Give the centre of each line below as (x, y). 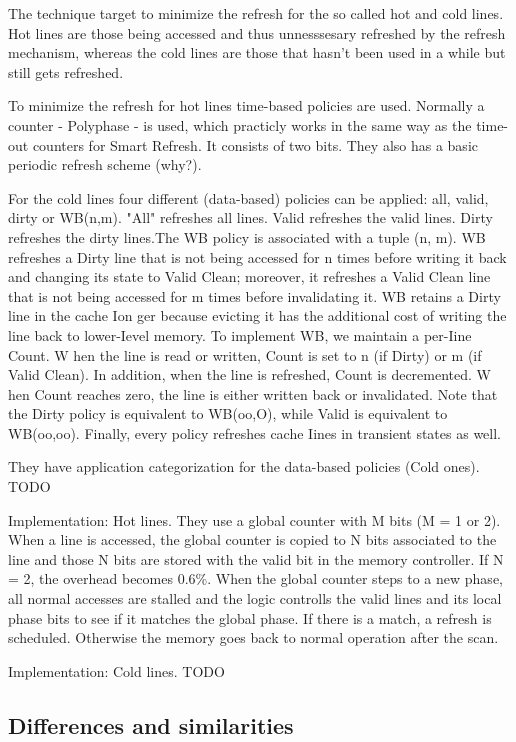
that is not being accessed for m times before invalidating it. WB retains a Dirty (254, 295)
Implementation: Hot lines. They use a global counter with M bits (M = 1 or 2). (254, 519)
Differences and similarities (151, 724)
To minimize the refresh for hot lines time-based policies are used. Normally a (246, 105)
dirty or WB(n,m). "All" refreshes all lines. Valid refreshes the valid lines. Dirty (250, 217)
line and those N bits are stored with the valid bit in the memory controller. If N (256, 558)
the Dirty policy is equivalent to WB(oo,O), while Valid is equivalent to (228, 413)
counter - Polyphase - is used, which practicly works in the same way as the (240, 124)
